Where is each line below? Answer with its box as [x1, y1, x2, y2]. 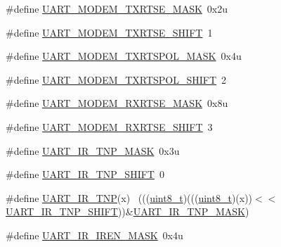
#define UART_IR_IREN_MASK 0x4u [6, 227, 183, 242]
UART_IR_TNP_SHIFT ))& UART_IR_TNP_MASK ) [6, 204, 249, 219]
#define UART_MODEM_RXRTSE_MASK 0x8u [6, 96, 228, 110]
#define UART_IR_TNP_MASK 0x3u [6, 143, 180, 158]
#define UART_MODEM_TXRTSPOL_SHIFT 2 [6, 72, 227, 87]
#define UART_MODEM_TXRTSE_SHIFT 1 [6, 25, 213, 39]
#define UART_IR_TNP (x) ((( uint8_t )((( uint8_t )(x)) [6, 190, 253, 205]
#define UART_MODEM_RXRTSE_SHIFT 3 [6, 119, 213, 134]
